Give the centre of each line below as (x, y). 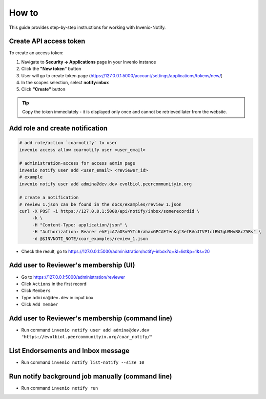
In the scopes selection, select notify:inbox (65, 83)
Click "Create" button (43, 89)
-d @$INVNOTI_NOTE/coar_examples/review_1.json (90, 239)
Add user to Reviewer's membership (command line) (91, 318)
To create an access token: (36, 53)
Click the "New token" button (51, 69)
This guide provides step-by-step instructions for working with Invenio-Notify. (87, 27)
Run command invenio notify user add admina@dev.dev (85, 330)
